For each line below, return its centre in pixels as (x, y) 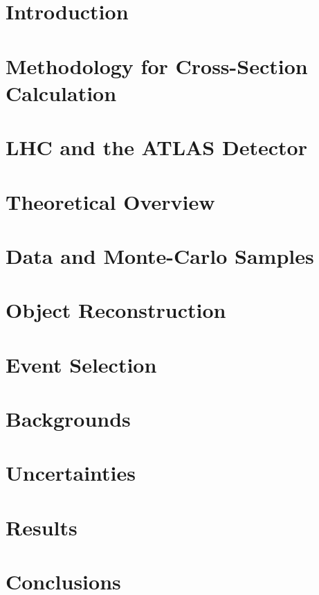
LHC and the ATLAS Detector (156, 147)
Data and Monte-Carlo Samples (160, 255)
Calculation (61, 92)
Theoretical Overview (110, 201)
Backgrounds (68, 418)
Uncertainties (71, 473)
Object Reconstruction (116, 310)
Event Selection (81, 364)
